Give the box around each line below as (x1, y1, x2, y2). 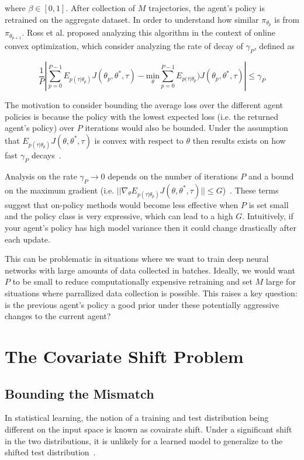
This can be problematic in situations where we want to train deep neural (5, 253, 269, 265)
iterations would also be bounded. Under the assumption (85, 122, 288, 134)
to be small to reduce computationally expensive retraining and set (12, 275, 253, 288)
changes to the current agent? (5, 310, 111, 322)
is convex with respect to (94, 134, 184, 146)
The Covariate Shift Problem (5, 344, 244, 368)
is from (274, 13, 299, 25)
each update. (5, 233, 50, 245)
